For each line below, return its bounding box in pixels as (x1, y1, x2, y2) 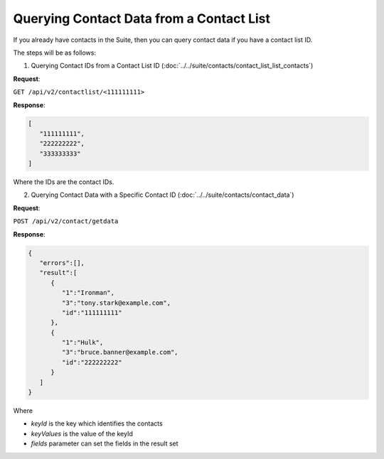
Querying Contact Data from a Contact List (13, 11, 270, 26)
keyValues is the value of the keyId (31, 429, 133, 438)
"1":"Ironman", (61, 288, 115, 297)
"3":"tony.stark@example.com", (61, 298, 171, 307)
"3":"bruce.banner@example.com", (61, 348, 178, 357)
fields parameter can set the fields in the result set (31, 439, 178, 448)
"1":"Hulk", (61, 338, 104, 347)
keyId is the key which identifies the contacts (31, 419, 163, 428)
